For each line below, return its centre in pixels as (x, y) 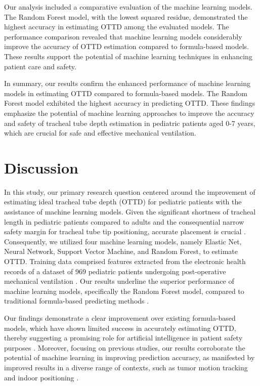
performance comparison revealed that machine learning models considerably (123, 36)
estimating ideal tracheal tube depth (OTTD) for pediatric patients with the (123, 202)
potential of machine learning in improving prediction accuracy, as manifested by (129, 357)
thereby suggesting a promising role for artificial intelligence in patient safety (123, 338)
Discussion (41, 167)
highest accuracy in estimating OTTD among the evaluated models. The (117, 27)
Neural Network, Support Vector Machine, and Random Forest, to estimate (121, 251)
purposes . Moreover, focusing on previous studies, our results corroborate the (125, 347)
